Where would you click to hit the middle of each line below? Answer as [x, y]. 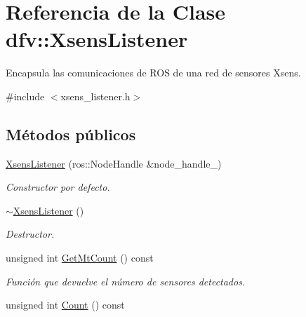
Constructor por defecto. [58, 187]
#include [25, 96]
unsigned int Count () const [65, 305]
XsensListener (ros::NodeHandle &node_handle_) [114, 163]
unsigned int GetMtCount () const [80, 258]
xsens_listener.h [95, 96]
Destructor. [30, 234]
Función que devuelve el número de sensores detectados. [126, 281]
